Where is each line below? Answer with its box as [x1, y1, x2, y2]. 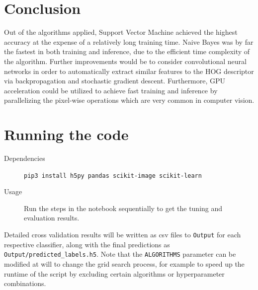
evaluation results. [24, 213, 80, 223]
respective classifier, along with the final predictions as [4, 239, 170, 249]
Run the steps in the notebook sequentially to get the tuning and [24, 203, 223, 213]
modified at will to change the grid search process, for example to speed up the [4, 258, 245, 269]
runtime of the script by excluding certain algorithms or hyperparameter [4, 268, 225, 279]
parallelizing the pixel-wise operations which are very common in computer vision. [4, 95, 255, 105]
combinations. [4, 278, 46, 289]
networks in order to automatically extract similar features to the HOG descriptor [4, 66, 254, 76]
